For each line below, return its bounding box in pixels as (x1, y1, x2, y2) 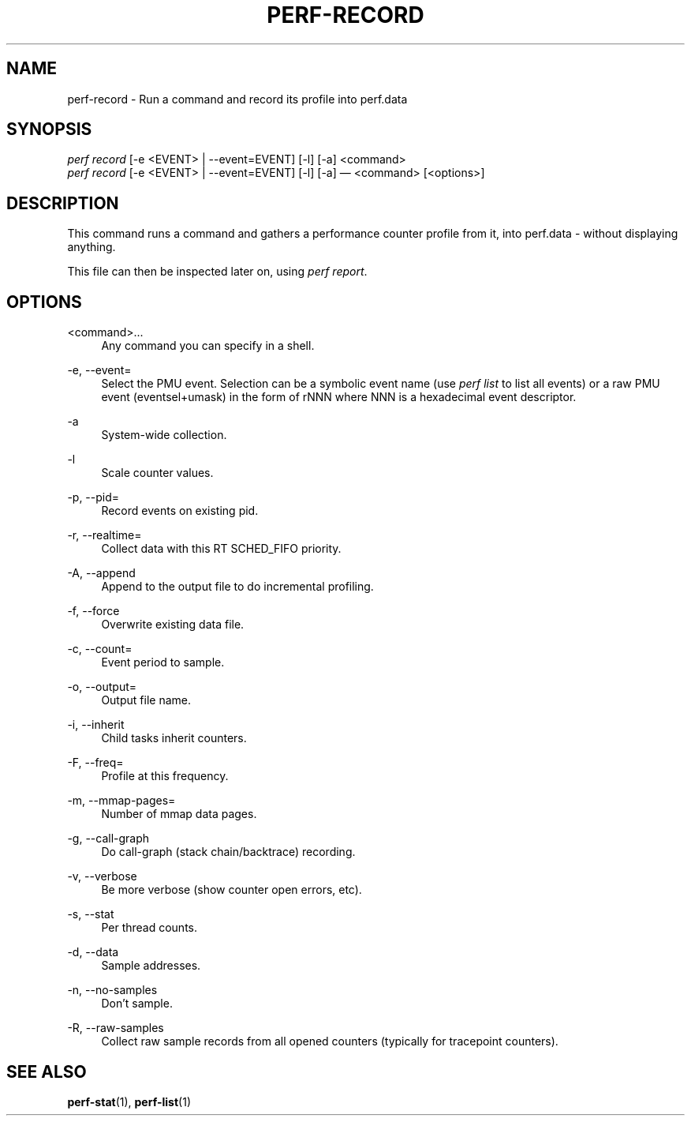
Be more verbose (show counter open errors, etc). (101, 883, 362, 897)
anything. (67, 240, 116, 254)
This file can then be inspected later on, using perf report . (67, 265, 368, 279)
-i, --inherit (67, 718, 125, 732)
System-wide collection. (101, 428, 227, 442)
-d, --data (67, 945, 119, 959)
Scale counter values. (101, 466, 214, 480)
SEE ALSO (6, 1061, 87, 1082)
